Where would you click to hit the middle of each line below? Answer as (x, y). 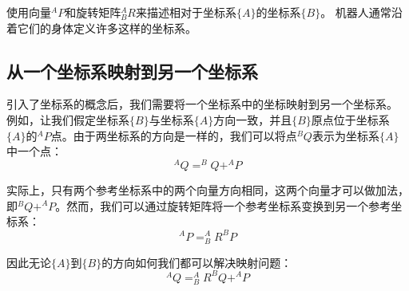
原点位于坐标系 (350, 119)
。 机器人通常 (356, 12)
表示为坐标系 (345, 135)
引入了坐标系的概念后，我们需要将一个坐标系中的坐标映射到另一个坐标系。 (202, 104)
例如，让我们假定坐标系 (68, 119)
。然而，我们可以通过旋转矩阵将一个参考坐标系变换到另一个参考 (223, 205)
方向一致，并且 (253, 119)
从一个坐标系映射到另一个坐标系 (132, 71)
